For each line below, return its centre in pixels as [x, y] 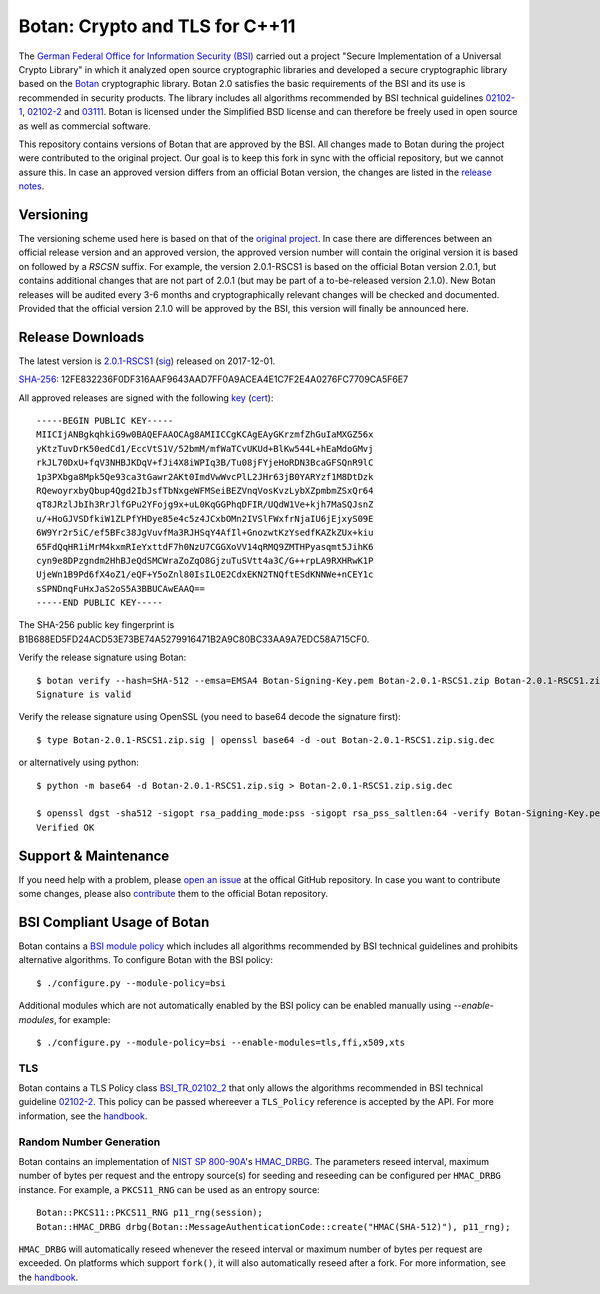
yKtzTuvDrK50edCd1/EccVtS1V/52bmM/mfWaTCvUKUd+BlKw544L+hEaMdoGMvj [205, 448]
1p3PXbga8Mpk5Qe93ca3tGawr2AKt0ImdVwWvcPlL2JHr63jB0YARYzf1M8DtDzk [205, 476]
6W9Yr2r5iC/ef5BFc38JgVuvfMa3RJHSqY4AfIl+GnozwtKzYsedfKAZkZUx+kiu [205, 533]
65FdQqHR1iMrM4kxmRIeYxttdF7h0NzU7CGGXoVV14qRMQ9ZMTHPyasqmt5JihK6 [205, 546]
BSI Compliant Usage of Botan [114, 921]
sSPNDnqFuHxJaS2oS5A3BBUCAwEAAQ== [120, 588]
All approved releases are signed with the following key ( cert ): [146, 397]
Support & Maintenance [94, 855]
